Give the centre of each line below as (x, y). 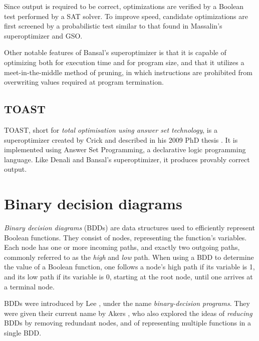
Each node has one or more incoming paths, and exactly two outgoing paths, (122, 247)
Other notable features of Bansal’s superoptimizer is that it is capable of (115, 52)
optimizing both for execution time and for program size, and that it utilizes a (124, 62)
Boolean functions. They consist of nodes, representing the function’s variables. (125, 237)
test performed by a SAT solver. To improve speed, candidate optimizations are (126, 16)
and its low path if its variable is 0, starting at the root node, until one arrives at (128, 277)
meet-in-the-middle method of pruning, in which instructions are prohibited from (128, 72)
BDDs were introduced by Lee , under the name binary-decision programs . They (127, 303)
